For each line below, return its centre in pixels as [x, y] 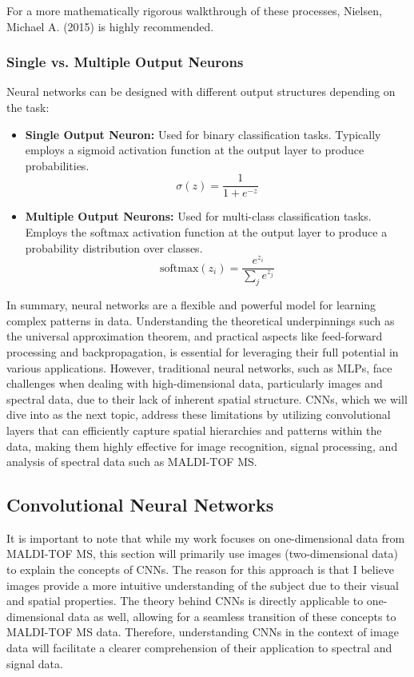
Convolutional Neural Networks [140, 505]
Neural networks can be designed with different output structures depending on [201, 92]
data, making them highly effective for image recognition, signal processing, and [202, 446]
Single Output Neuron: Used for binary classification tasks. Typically [203, 134]
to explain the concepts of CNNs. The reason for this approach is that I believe [201, 569]
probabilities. [57, 165]
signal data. [35, 663]
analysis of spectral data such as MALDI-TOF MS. [132, 462]
